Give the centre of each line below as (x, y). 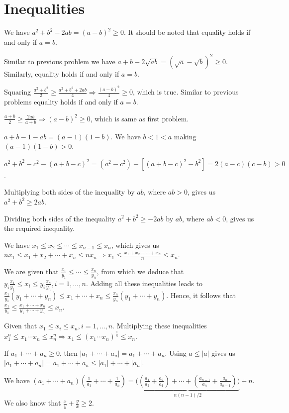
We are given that (31, 271)
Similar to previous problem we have (60, 61)
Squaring (18, 92)
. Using (176, 353)
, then (68, 353)
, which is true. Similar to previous (186, 92)
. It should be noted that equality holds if (187, 32)
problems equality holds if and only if (61, 102)
